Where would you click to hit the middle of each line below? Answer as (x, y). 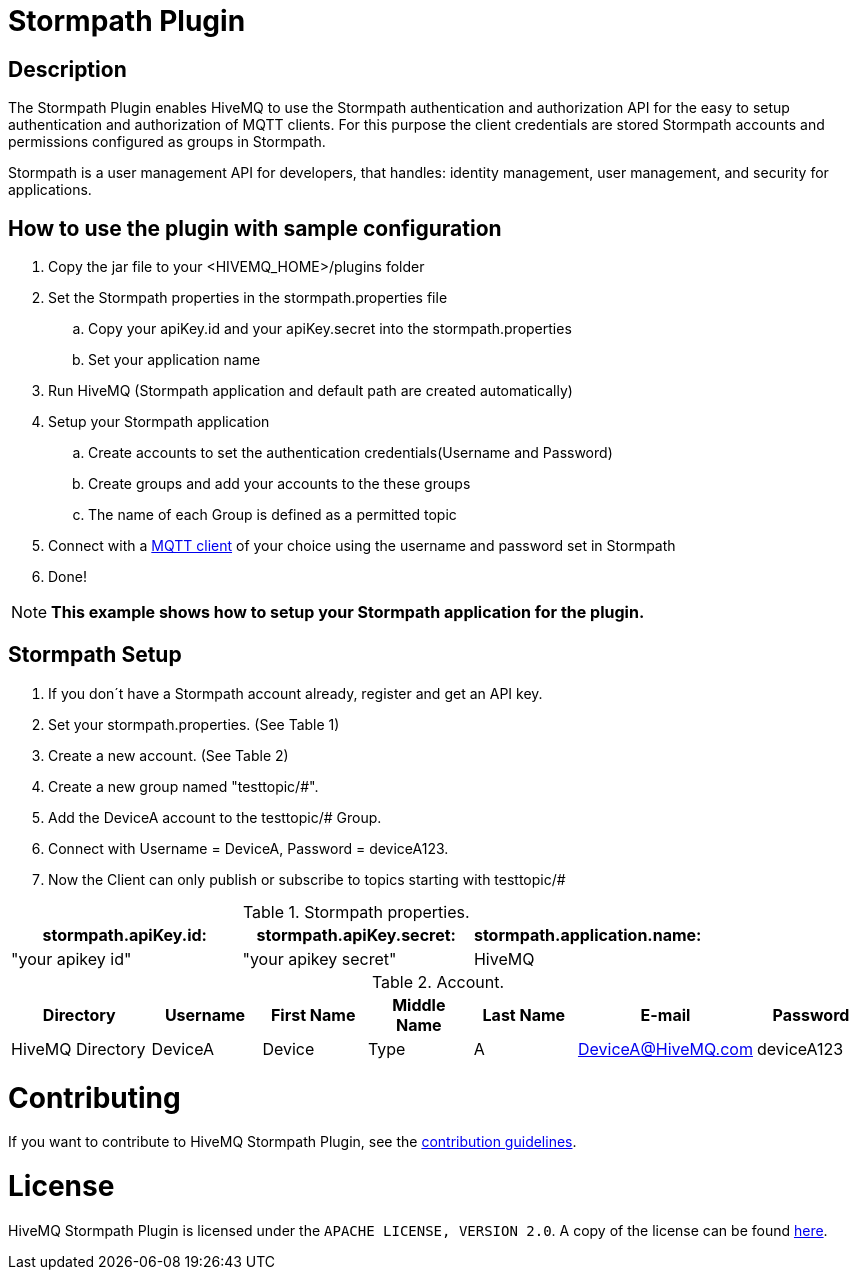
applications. (50, 190)
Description (67, 69)
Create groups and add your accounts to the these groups (279, 484)
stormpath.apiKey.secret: (356, 934)
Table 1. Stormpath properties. (356, 911)
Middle (419, 1004)
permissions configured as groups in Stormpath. (167, 142)
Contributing (94, 1097)
